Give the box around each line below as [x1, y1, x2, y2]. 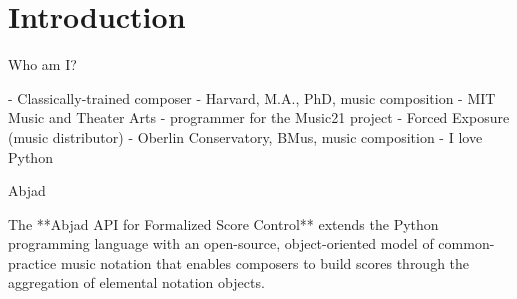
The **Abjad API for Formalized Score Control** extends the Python [8, 213, 439, 234]
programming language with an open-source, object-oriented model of [8, 233, 434, 254]
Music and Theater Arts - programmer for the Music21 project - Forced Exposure [8, 107, 510, 128]
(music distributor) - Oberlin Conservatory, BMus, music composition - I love [8, 126, 483, 147]
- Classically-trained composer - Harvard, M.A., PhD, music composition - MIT [8, 87, 496, 108]
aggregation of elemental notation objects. [8, 272, 265, 293]
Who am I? [8, 54, 77, 75]
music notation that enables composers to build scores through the [60, 252, 470, 273]
